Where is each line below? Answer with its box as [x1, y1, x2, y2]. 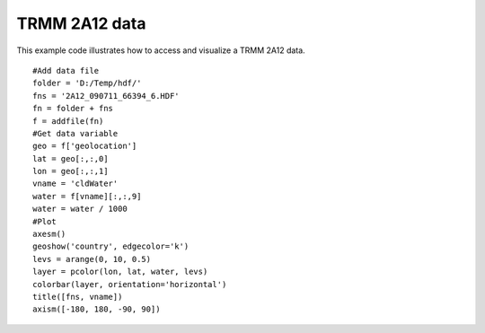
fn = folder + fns [32, 103, 114, 114]
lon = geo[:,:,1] [32, 166, 109, 177]
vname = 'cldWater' [32, 179, 119, 188]
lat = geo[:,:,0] [32, 153, 109, 163]
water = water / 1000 [32, 204, 128, 215]
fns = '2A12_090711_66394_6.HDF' [32, 91, 180, 101]
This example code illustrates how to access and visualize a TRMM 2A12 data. [16, 45, 305, 56]
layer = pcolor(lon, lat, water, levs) [32, 267, 208, 277]
